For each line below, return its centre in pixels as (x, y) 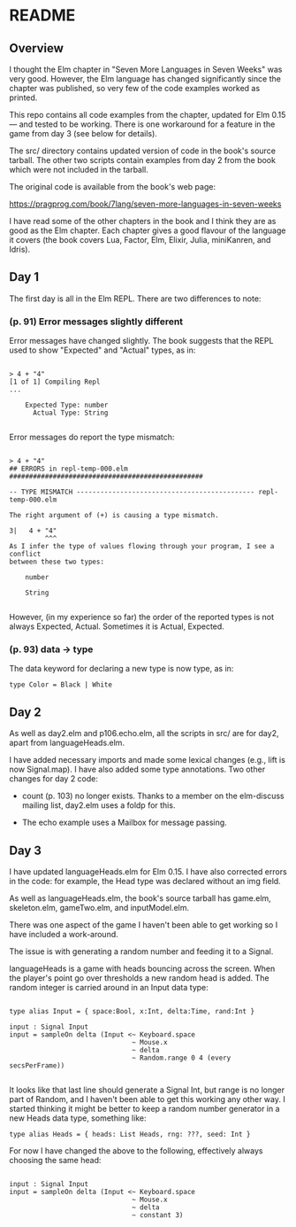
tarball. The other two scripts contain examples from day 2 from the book (143, 160)
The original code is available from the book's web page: (113, 186)
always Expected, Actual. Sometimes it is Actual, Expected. (117, 626)
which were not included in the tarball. (79, 170)
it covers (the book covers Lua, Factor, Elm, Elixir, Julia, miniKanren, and (140, 240)
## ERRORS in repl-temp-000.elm (68, 469)
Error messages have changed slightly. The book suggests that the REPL (141, 341)
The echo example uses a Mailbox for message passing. (124, 823)
